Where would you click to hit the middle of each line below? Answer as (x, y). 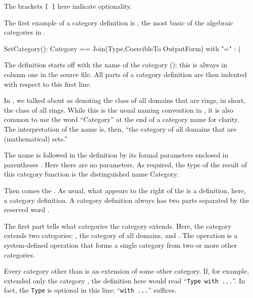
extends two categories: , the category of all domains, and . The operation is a (121, 235)
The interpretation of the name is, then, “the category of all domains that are (120, 129)
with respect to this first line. (48, 84)
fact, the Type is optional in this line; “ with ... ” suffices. (90, 290)
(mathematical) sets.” (36, 138)
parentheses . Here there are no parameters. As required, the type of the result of (126, 164)
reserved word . (27, 209)
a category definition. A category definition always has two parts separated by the (127, 200)
